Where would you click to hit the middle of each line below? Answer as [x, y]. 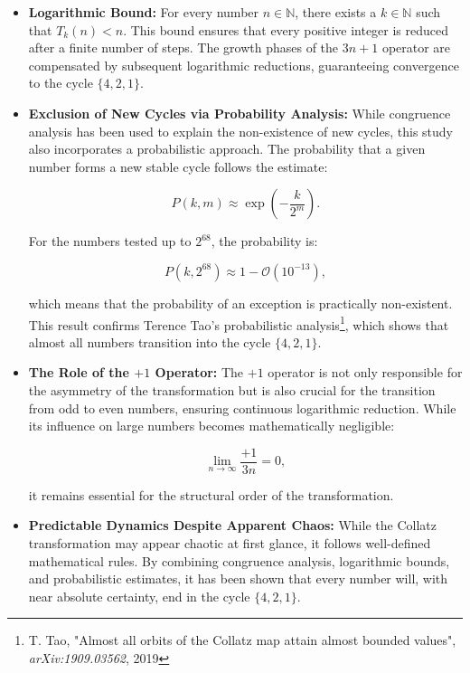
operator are [416, 47]
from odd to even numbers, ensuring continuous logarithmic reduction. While [242, 408]
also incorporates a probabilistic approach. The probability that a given [227, 149]
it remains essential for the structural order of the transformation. [211, 494]
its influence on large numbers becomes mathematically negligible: [211, 426]
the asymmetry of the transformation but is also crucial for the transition [232, 389]
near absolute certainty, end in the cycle [139, 596]
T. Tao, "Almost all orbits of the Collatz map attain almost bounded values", [242, 640]
